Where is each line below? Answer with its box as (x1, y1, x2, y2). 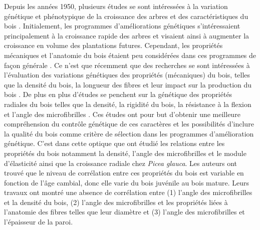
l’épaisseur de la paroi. (4, 216, 73, 227)
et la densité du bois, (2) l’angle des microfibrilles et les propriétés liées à (4, 196, 228, 207)
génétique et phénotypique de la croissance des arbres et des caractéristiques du (4, 10, 248, 21)
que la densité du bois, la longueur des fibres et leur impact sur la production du (4, 79, 252, 89)
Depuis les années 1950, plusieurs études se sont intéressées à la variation (4, 1, 228, 11)
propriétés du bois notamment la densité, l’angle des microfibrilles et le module (4, 147, 246, 158)
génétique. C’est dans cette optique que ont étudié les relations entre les (4, 138, 225, 148)
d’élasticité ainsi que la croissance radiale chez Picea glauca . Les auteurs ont (4, 157, 237, 168)
